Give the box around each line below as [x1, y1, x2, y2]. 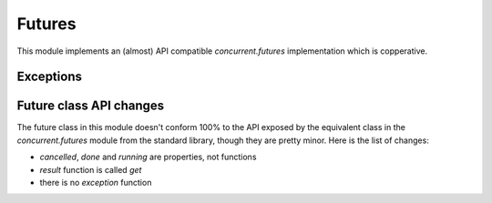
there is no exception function [39, 178, 152, 188]
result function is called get [39, 164, 142, 175]
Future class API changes [16, 98, 165, 114]
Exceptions [16, 69, 82, 85]
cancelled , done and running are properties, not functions [39, 151, 257, 163]
